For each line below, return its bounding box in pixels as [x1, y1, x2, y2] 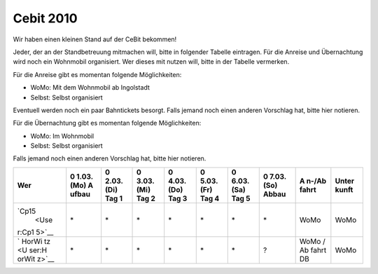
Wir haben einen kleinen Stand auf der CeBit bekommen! [13, 35, 177, 43]
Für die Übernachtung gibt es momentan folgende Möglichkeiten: [13, 119, 202, 128]
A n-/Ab [299, 176, 327, 186]
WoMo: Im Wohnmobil [30, 132, 94, 140]
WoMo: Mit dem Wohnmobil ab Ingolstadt [30, 83, 150, 92]
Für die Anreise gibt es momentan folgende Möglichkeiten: [13, 70, 182, 78]
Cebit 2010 [13, 11, 78, 26]
